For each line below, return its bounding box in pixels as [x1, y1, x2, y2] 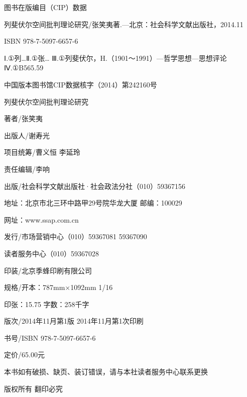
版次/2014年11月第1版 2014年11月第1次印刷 [4, 316, 144, 326]
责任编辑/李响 [4, 163, 50, 174]
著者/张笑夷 [4, 113, 43, 124]
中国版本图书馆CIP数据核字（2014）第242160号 [4, 79, 157, 89]
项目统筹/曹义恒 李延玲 [4, 147, 80, 157]
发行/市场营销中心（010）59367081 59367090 [4, 231, 147, 242]
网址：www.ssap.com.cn [4, 214, 79, 225]
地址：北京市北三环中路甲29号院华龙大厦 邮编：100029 [4, 197, 182, 208]
